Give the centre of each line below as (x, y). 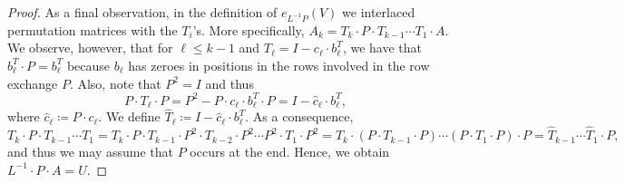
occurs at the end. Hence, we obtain (290, 152)
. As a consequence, (299, 116)
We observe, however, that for (90, 48)
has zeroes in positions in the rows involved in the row (279, 65)
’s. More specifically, (249, 29)
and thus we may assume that (90, 152)
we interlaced (379, 12)
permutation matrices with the (93, 29)
